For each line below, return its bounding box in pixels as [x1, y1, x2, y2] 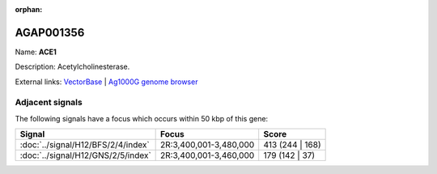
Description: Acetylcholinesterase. [15, 62, 130, 72]
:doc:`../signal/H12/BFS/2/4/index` [19, 139, 150, 151]
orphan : [15, 5, 43, 14]
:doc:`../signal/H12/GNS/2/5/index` [19, 150, 151, 161]
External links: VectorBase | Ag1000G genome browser [15, 77, 198, 87]
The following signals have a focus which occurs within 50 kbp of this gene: [15, 113, 269, 123]
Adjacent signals [15, 97, 83, 108]
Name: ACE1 [15, 47, 57, 57]
